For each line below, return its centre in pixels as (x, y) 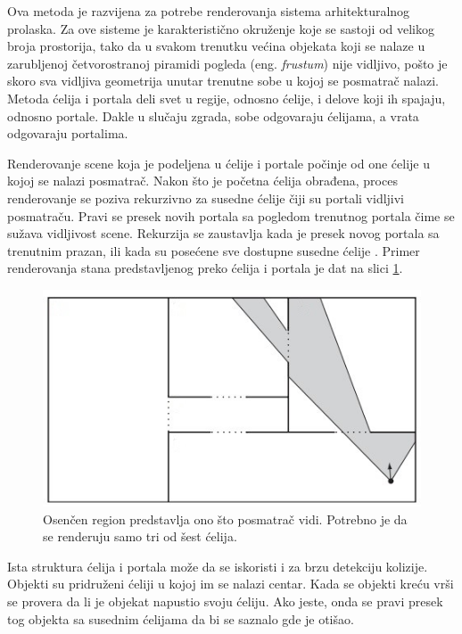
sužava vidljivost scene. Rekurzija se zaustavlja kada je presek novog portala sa (223, 233)
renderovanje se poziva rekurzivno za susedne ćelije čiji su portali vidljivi (206, 198)
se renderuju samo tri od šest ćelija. (140, 536)
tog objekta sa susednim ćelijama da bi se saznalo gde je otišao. (181, 618)
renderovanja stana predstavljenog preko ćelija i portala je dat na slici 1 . (205, 268)
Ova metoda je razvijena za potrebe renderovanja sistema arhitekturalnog (209, 11)
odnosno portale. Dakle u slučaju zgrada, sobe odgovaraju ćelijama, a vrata (213, 115)
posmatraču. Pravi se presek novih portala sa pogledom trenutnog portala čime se (231, 215)
